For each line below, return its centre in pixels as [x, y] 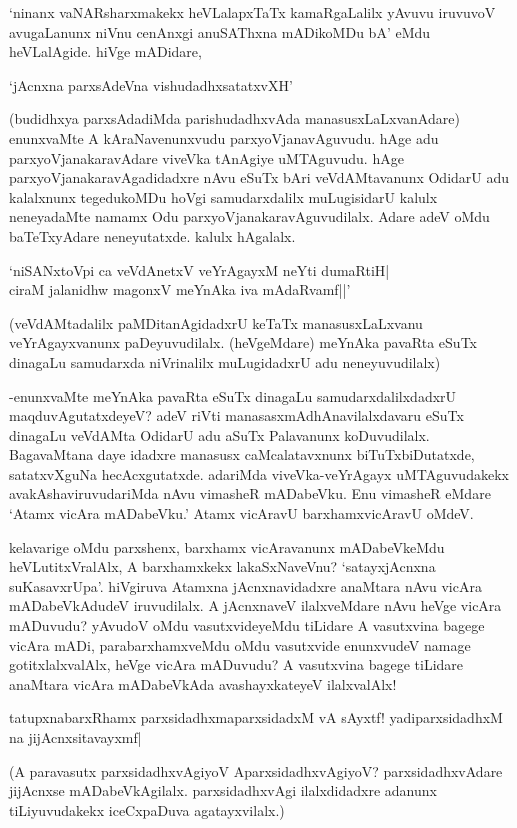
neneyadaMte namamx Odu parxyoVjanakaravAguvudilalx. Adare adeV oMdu [249, 216]
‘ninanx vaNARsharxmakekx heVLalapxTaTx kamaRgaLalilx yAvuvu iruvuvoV [252, 12]
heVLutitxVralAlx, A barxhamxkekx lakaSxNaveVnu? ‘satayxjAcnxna [222, 566]
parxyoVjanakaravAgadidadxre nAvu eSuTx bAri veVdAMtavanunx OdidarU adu [259, 177]
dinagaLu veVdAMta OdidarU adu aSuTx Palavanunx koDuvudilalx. [219, 434]
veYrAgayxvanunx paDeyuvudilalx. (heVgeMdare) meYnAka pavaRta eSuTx [243, 342]
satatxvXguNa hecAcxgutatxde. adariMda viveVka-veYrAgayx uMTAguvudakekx [259, 473]
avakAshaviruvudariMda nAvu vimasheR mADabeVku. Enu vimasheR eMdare [250, 493]
